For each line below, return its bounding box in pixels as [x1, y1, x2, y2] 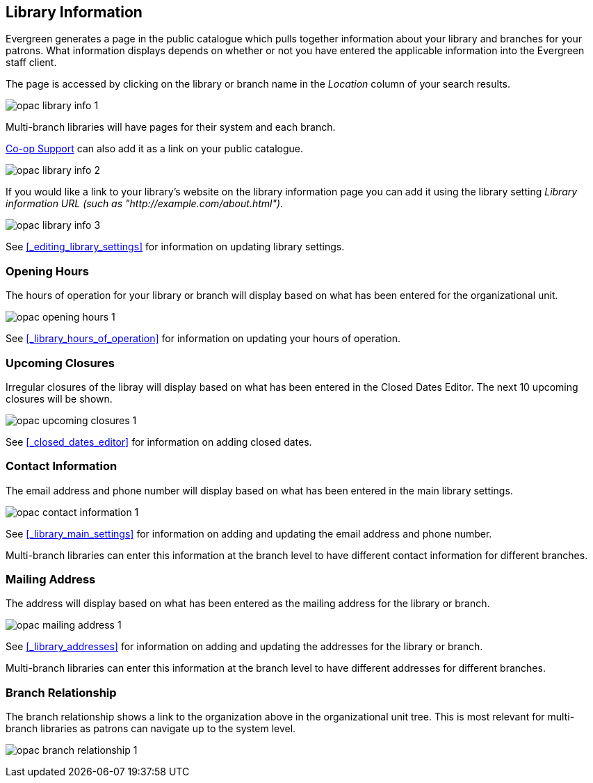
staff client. [6, 56, 57, 69]
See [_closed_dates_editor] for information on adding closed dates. [6, 435, 312, 448]
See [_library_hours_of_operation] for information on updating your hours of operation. [6, 332, 401, 345]
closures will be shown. [6, 392, 113, 405]
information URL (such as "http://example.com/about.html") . [6, 197, 284, 210]
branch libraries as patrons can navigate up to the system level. [6, 723, 296, 735]
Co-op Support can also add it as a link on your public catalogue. [6, 143, 304, 155]
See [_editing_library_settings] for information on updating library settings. [6, 241, 345, 253]
